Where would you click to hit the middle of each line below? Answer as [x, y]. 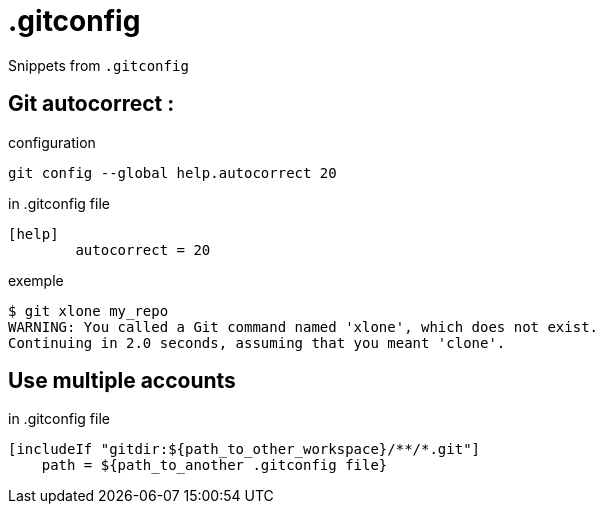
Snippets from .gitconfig [98, 65]
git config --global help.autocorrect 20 [172, 172]
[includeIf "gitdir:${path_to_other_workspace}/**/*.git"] [244, 449]
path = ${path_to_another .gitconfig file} [214, 465]
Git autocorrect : [91, 104]
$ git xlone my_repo [88, 310]
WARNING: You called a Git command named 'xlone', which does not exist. [303, 326]
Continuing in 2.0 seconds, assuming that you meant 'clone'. [257, 342]
